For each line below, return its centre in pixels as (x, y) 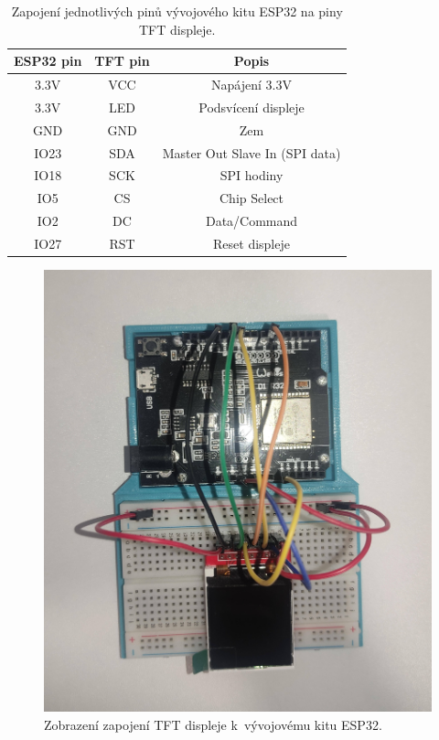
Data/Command (252, 221)
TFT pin (122, 61)
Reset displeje (252, 243)
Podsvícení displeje (252, 107)
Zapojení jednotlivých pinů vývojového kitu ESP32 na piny (177, 11)
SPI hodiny (252, 175)
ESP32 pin (48, 61)
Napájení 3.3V (252, 85)
